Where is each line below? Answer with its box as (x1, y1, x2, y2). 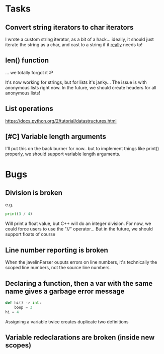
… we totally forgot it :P (5, 69, 53, 75)
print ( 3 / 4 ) (5, 211, 33, 216)
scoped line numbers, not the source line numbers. (5, 265, 111, 271)
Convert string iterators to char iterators (5, 23, 134, 32)
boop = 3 (14, 305, 33, 310)
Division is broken (5, 189, 63, 197)
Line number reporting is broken (5, 246, 108, 254)
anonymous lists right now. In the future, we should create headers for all (5, 84, 157, 90)
